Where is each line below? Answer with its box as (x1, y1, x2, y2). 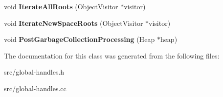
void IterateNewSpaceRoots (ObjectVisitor (4, 18, 143, 28)
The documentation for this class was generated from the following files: (4, 50, 220, 60)
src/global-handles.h (4, 67, 65, 77)
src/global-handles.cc (4, 83, 67, 93)
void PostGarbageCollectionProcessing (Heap (4, 34, 155, 44)
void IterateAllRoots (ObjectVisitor (4, 1, 118, 11)
